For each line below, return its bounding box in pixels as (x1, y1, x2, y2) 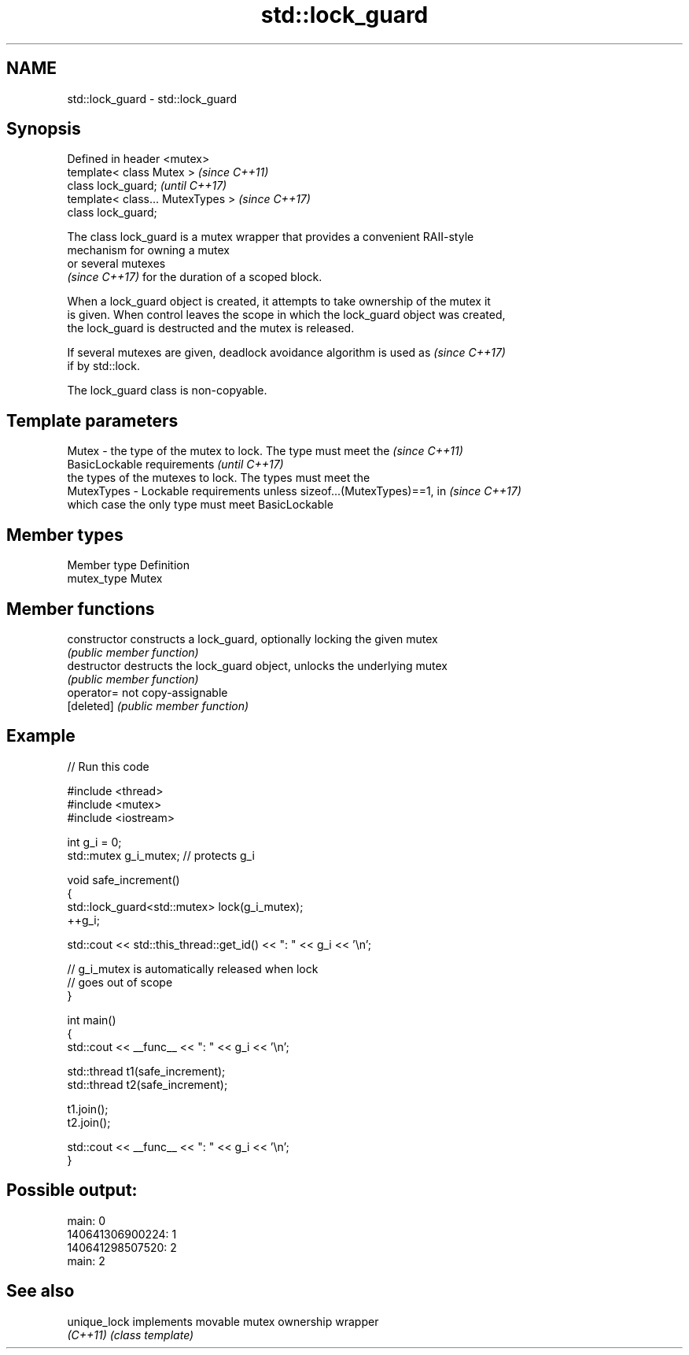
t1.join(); (67, 1101, 109, 1116)
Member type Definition (67, 558, 190, 572)
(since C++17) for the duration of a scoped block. (67, 270, 322, 284)
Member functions (6, 598, 155, 619)
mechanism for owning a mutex (67, 243, 230, 257)
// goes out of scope (67, 975, 173, 989)
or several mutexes (67, 257, 166, 271)
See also (6, 1281, 75, 1301)
